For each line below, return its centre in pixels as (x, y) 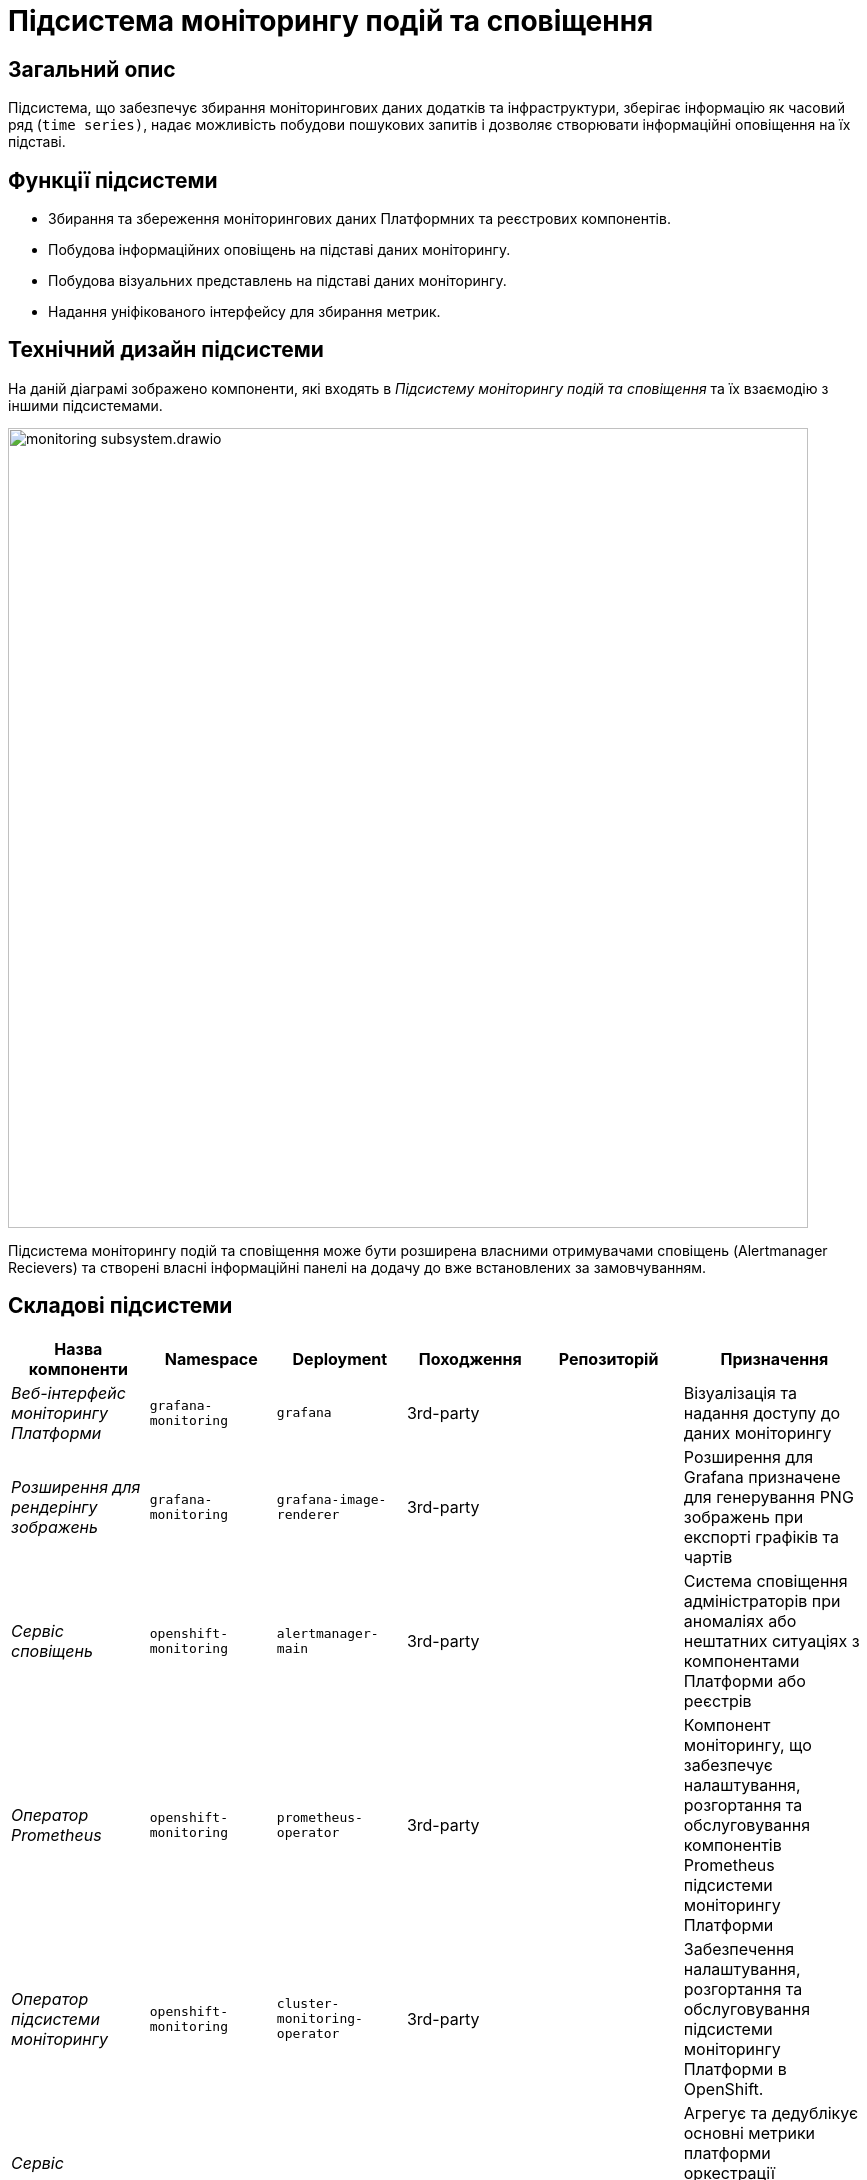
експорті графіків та (761, 1536)
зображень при (743, 1516)
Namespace (211, 1358)
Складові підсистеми (120, 1306)
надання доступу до (761, 1412)
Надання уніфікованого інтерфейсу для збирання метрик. (244, 312)
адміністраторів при (762, 1600)
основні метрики (749, 2132)
